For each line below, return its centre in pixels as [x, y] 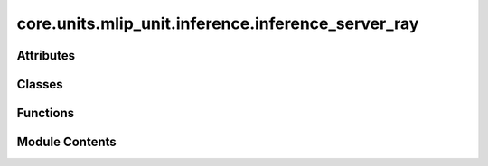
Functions [46, 113]
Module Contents [66, 142]
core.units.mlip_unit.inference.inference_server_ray [218, 23]
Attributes [46, 55]
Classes [40, 84]
